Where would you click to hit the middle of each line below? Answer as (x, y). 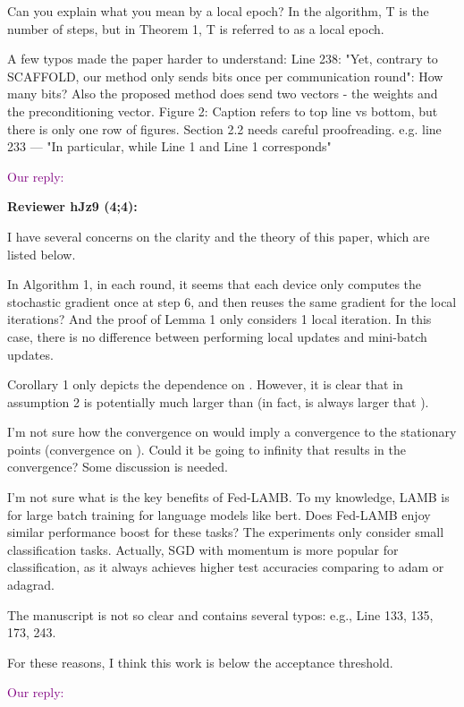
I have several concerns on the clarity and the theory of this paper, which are (219, 236)
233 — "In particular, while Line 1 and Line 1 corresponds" (169, 146)
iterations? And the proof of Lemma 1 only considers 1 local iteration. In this (219, 319)
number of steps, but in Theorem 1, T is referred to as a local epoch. (196, 28)
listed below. (42, 254)
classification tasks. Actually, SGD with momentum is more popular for (203, 549)
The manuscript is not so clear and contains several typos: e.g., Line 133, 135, (220, 614)
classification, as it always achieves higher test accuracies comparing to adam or (226, 567)
